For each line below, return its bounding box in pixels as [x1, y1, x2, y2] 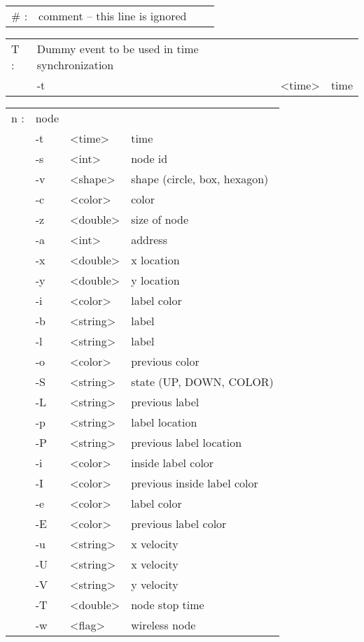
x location [131, 252, 180, 268]
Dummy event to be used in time [36, 41, 199, 57]
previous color [131, 353, 199, 369]
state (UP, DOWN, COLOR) [131, 373, 274, 390]
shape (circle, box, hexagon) [131, 171, 269, 187]
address [131, 231, 167, 248]
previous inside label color [131, 475, 258, 491]
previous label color [131, 515, 227, 532]
